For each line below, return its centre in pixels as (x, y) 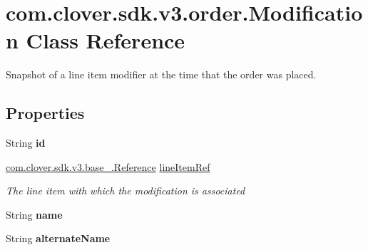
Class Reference (106, 40)
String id (26, 143)
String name (34, 214)
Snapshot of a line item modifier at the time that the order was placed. (161, 74)
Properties (45, 113)
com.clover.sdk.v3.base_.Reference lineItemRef (108, 166)
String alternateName (58, 238)
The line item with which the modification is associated (126, 191)
